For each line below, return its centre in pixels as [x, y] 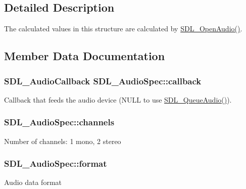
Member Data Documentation [85, 56]
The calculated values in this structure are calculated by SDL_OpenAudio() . [123, 29]
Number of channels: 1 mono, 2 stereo [63, 141]
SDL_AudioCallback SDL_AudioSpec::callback [103, 81]
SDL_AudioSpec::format [56, 163]
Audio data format [33, 182]
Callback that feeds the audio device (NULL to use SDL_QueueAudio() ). [118, 99]
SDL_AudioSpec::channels [59, 122]
